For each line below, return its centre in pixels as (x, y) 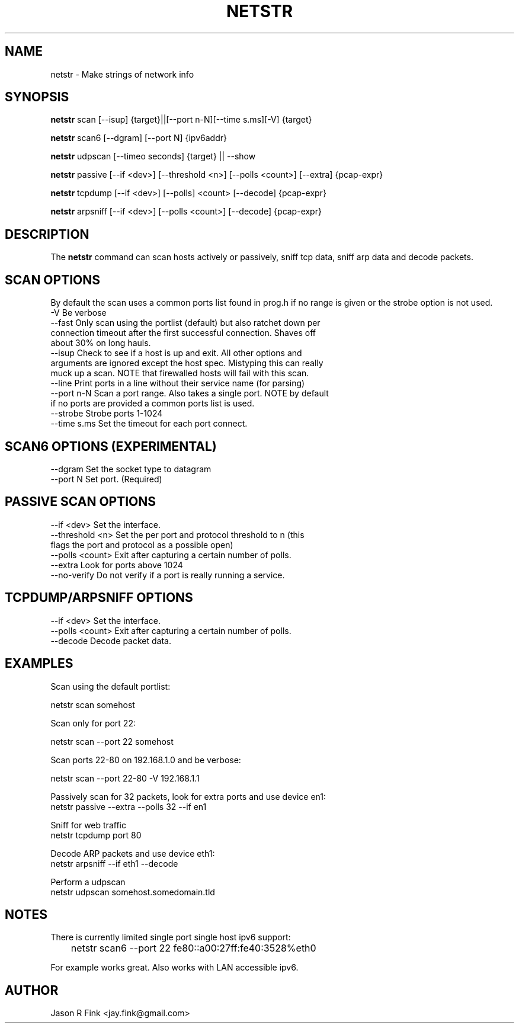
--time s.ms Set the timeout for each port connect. (149, 424)
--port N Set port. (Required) (106, 479)
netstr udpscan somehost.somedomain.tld (133, 892)
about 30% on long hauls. (101, 343)
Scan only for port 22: (93, 723)
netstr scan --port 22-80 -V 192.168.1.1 (125, 778)
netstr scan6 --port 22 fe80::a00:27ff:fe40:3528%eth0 (193, 948)
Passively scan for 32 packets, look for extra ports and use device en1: (188, 796)
